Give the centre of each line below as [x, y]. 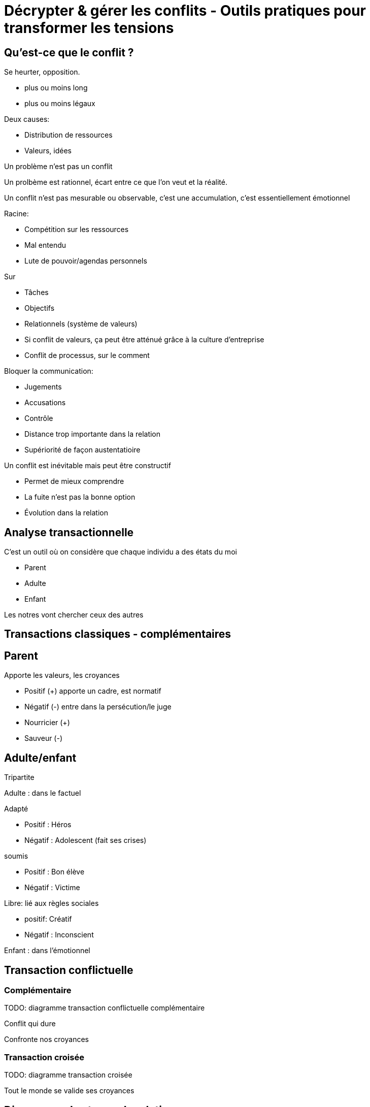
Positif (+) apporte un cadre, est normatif [93, 691]
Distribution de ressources [69, 135]
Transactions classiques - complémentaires [118, 634]
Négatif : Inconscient [59, 935]
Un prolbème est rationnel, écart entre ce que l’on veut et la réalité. [116, 182]
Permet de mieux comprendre [74, 481]
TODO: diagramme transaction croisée [68, 1075]
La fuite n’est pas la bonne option [80, 497]
